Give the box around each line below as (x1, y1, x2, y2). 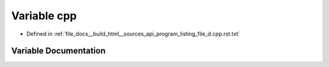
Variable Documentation (11, 46, 106, 56)
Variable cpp (11, 9, 77, 22)
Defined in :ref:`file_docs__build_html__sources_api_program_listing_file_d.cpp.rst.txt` (26, 30, 240, 37)
